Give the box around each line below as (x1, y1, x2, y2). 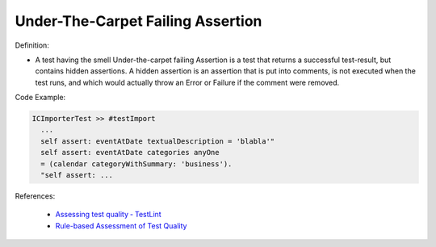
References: (15, 191, 56, 201)
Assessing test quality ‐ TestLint (55, 210, 161, 220)
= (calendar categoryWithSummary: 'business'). (40, 159, 233, 169)
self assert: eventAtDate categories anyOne (40, 148, 220, 157)
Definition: (15, 40, 50, 50)
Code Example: (15, 93, 66, 103)
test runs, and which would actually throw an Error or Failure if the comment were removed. (35, 77, 340, 87)
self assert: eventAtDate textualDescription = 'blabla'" (40, 136, 275, 145)
